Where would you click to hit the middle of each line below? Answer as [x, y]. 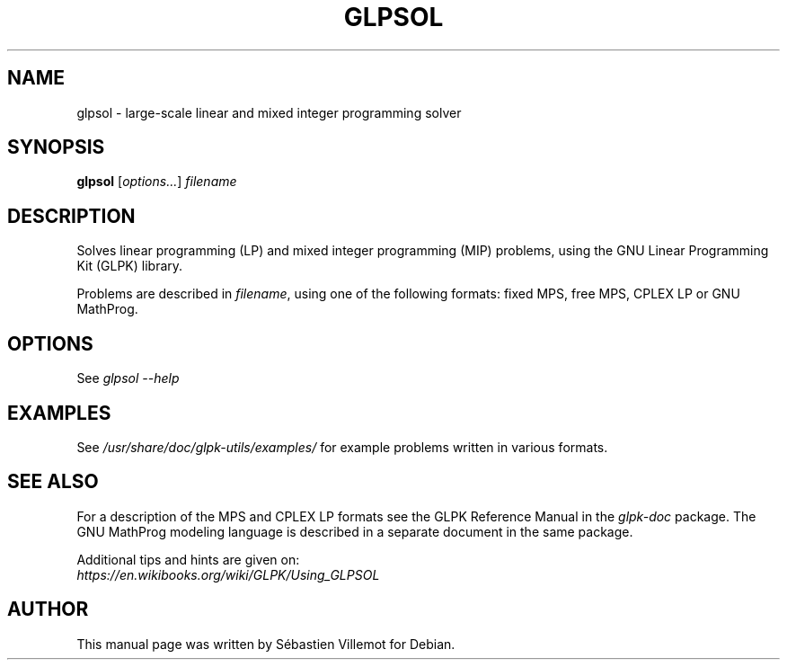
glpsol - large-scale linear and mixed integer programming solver [269, 112]
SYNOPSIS [56, 147]
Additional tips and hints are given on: [188, 559]
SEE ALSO [53, 482]
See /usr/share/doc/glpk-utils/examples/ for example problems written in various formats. [342, 447]
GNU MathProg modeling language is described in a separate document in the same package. [355, 531]
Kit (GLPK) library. [130, 266]
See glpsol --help [128, 378]
